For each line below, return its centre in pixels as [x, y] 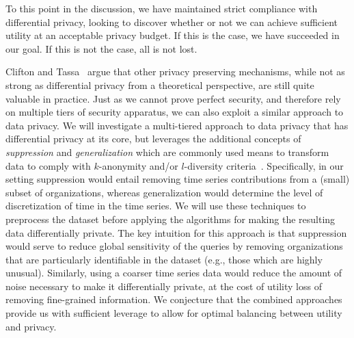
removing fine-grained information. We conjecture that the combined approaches [174, 299]
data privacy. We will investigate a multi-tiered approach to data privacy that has [177, 125]
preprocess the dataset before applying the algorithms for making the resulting [171, 219]
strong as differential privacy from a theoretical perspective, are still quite [160, 84]
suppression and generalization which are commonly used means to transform [167, 152]
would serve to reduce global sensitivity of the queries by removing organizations [174, 246]
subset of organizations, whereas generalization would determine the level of [164, 192]
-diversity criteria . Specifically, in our [264, 165]
